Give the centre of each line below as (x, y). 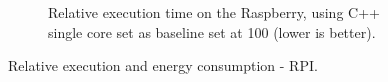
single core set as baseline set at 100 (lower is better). (212, 31)
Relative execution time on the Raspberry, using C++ (214, 12)
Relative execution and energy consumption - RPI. (163, 65)
